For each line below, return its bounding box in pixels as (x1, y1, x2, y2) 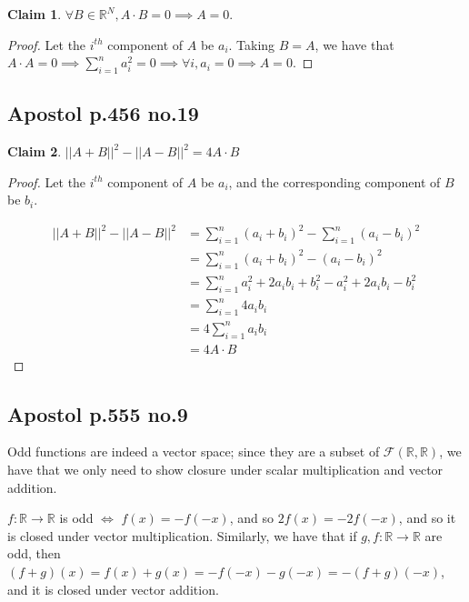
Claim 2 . (7, 142, 62, 161)
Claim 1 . (7, 5, 62, 23)
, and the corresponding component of (228, 172, 441, 191)
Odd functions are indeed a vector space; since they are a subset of (7, 442, 380, 461)
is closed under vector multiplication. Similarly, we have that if (7, 526, 357, 545)
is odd (59, 508, 94, 527)
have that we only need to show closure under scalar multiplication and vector (7, 460, 444, 479)
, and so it (398, 508, 456, 527)
